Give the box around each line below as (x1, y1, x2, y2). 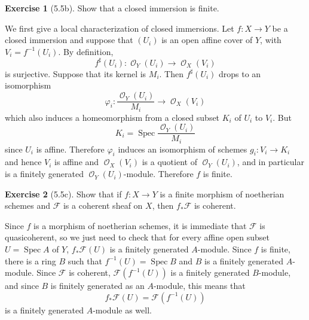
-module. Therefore (123, 167, 194, 180)
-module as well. (93, 303, 152, 316)
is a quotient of (142, 156, 197, 168)
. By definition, (58, 45, 114, 57)
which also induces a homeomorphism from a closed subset (5, 111, 220, 123)
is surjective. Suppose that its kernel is (5, 67, 146, 80)
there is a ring (5, 254, 56, 267)
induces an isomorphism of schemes (118, 142, 247, 155)
